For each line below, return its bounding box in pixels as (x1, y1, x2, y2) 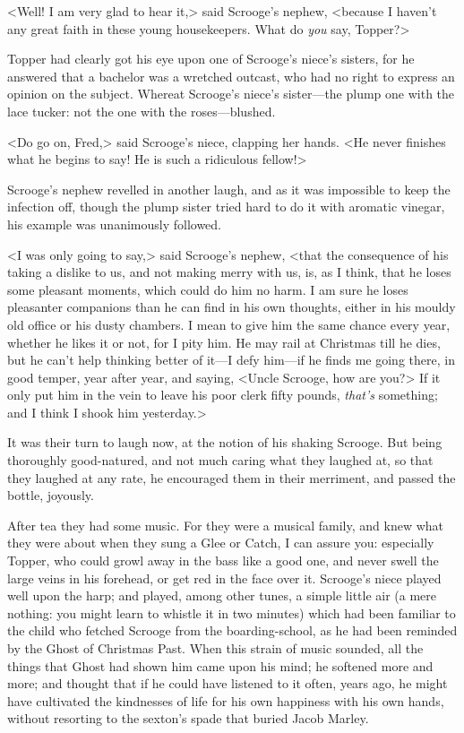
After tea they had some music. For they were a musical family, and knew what (7, 515, 444, 534)
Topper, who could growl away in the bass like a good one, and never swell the (7, 551, 439, 570)
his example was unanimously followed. (7, 214, 222, 233)
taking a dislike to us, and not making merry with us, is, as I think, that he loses (7, 263, 451, 281)
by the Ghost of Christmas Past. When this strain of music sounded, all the (7, 639, 424, 657)
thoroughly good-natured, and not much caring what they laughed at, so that (7, 451, 434, 470)
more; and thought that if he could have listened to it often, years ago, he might (7, 674, 448, 693)
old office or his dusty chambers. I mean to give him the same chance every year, (7, 315, 451, 333)
